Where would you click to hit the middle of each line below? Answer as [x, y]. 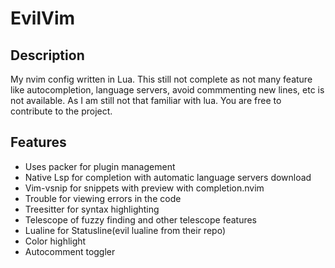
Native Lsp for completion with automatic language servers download [168, 177]
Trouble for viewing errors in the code [103, 198]
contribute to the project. [61, 111]
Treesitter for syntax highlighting [92, 209]
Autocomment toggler [70, 251]
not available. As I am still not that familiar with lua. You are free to [146, 100]
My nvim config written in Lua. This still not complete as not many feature [161, 79]
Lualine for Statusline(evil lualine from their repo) [125, 230]
